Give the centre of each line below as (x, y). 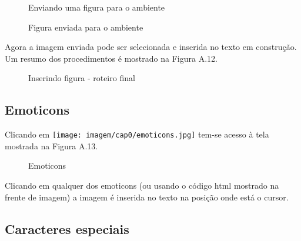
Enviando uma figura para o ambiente (97, 7)
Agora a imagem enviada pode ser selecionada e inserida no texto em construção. (151, 47)
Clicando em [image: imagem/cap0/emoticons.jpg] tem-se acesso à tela (137, 134)
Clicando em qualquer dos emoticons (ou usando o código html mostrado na (142, 185)
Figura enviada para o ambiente (86, 27)
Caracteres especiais (67, 228)
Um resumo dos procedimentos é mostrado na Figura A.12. (111, 58)
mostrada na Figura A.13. (51, 145)
